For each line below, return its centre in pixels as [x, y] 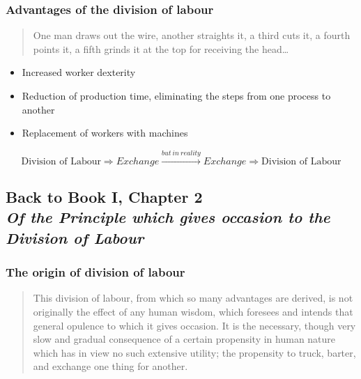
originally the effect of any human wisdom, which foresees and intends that [193, 311]
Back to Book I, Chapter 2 [104, 196]
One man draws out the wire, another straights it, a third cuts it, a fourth [192, 35]
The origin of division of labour [95, 272]
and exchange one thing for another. [110, 366]
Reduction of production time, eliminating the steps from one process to [176, 95]
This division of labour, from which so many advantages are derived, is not [193, 298]
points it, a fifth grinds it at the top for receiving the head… [161, 48]
